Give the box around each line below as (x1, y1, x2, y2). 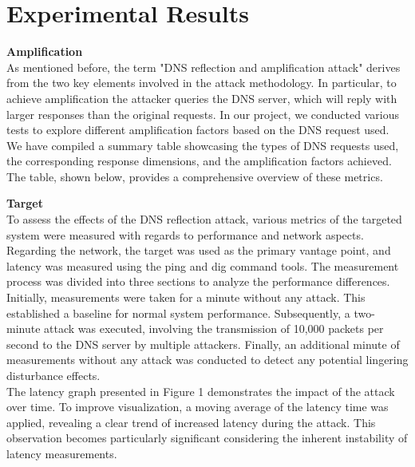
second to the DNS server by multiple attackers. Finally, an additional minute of (6, 335, 400, 352)
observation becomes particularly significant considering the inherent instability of (6, 429, 408, 446)
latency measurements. (6, 445, 117, 461)
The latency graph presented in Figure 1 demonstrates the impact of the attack (6, 382, 395, 399)
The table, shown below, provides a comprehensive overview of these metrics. (6, 168, 383, 184)
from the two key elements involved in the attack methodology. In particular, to (6, 74, 397, 91)
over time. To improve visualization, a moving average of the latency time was (6, 398, 389, 415)
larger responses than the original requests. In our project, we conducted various (6, 105, 399, 122)
